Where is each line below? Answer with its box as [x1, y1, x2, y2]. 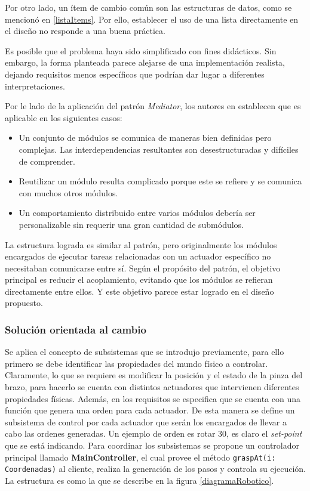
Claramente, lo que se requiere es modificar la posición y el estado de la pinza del [5, 369, 303, 381]
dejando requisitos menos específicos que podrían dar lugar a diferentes [5, 67, 265, 80]
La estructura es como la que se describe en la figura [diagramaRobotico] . [5, 474, 274, 486]
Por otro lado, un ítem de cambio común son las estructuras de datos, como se [5, 1, 292, 13]
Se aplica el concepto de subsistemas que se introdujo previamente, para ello [5, 345, 284, 358]
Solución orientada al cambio [5, 322, 146, 336]
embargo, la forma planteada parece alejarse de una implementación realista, [5, 56, 285, 69]
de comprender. [19, 155, 75, 167]
